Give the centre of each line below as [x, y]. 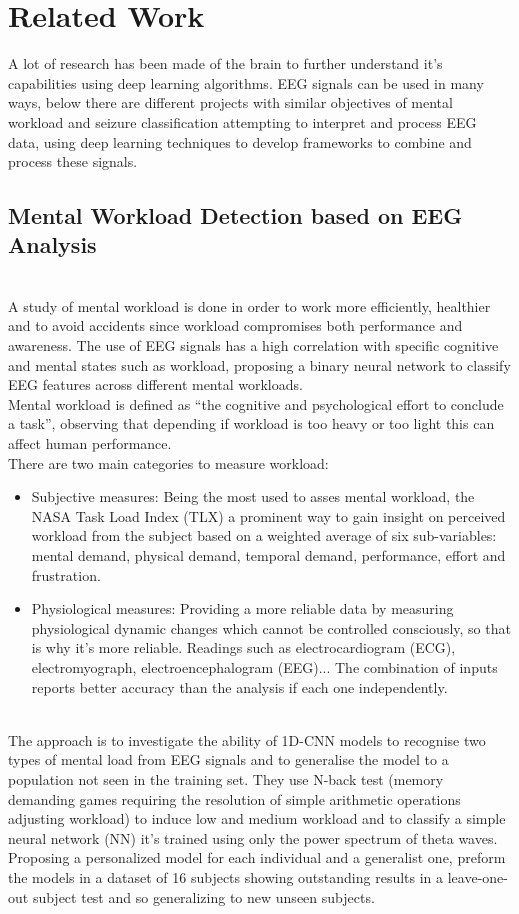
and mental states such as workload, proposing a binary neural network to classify [259, 364]
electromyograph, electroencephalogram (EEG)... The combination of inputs [264, 666]
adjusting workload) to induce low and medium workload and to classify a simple [257, 818]
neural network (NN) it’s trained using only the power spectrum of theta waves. [253, 837]
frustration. [66, 574]
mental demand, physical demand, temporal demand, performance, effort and [268, 555]
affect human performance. [90, 443]
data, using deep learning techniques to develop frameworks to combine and [240, 141]
